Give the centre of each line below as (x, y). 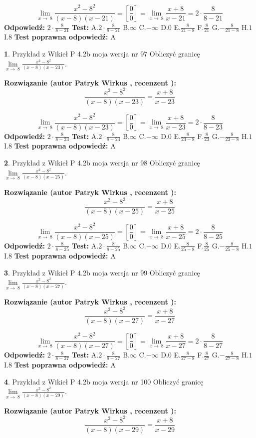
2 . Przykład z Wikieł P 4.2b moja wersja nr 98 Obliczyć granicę (102, 163)
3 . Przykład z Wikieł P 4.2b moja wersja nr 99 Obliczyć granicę (102, 272)
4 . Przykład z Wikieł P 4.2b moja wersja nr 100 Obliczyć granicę (104, 381)
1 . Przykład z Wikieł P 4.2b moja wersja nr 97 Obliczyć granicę (102, 53)
